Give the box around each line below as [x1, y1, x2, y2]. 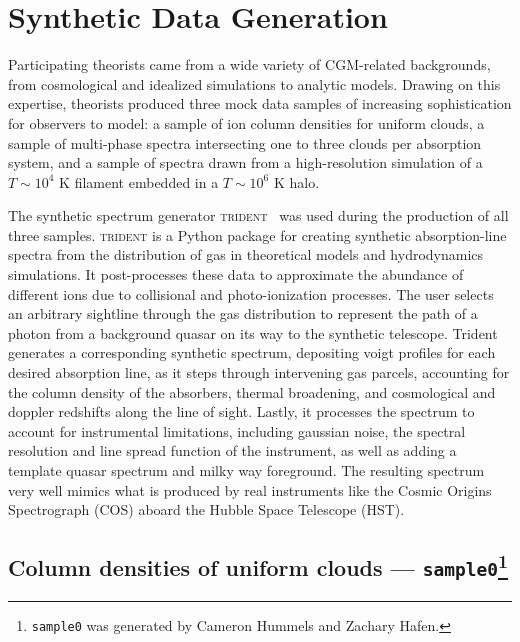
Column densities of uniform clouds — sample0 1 [8, 548, 509, 583]
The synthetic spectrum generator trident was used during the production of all [8, 205, 509, 226]
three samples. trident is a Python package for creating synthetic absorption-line [8, 224, 507, 245]
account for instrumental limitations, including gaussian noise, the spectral [8, 420, 466, 441]
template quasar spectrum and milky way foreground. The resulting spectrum [8, 460, 485, 480]
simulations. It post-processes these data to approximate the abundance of [8, 264, 464, 285]
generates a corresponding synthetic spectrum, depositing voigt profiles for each [8, 342, 496, 363]
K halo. [273, 171, 320, 192]
